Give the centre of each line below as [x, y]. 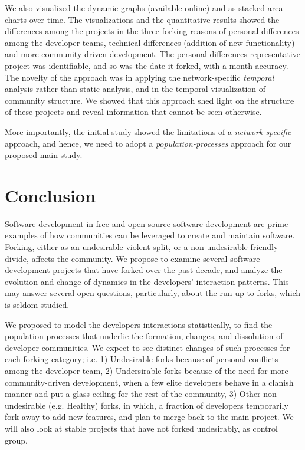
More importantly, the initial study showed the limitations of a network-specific [148, 131]
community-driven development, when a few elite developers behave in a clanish [149, 382]
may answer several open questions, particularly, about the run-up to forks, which [153, 293]
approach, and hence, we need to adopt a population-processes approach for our [148, 143]
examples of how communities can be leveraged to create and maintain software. [150, 235]
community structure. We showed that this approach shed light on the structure [150, 100]
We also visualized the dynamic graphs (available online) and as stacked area [144, 8]
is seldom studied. [37, 304]
